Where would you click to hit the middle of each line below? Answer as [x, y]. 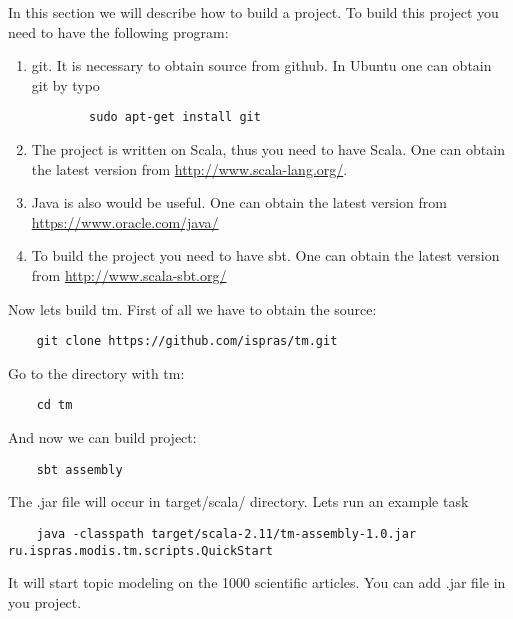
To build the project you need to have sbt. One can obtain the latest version [265, 255]
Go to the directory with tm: [96, 372]
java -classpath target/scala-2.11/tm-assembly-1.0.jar [226, 533]
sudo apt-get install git [175, 117]
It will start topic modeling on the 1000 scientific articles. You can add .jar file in [257, 582]
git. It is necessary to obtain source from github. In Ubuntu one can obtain [261, 65]
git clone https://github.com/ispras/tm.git [187, 341]
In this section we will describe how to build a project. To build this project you [253, 12]
